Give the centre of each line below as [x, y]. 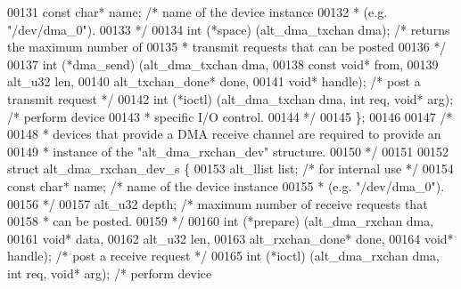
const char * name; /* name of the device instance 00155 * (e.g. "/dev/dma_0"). [226, 185]
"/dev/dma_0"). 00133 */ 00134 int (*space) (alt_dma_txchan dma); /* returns [229, 29]
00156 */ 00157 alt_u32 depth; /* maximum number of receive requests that [218, 203]
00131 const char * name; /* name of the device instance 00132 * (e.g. [198, 12]
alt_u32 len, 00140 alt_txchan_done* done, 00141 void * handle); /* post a [214, 81]
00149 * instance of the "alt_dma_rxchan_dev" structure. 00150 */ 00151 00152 [228, 151]
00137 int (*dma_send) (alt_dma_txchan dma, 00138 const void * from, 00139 [223, 64]
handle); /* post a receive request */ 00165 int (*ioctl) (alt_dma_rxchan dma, [223, 256]
